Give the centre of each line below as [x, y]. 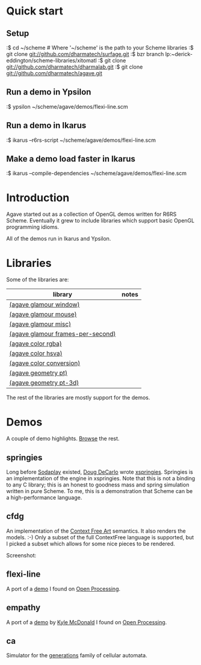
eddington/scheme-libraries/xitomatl [52, 60]
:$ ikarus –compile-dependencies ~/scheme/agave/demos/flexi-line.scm [97, 173]
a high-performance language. [44, 498]
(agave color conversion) [45, 363]
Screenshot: [21, 555]
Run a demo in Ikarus [46, 125]
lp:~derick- [179, 54]
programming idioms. [32, 227]
